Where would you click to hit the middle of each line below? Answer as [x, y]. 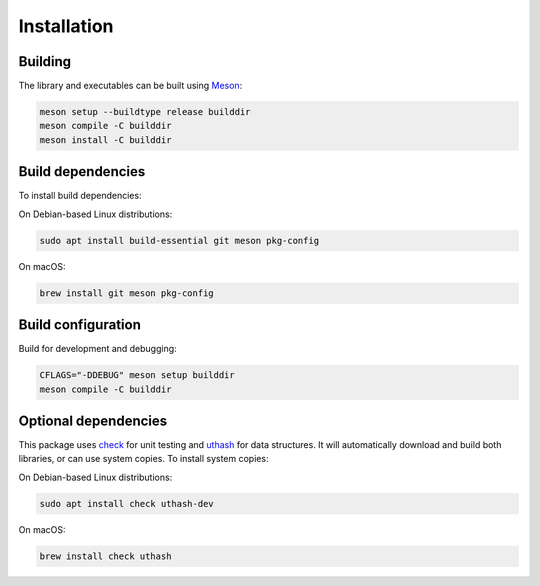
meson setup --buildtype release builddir [145, 112]
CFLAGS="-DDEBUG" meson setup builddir [137, 375]
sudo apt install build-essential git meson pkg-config [179, 240]
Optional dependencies [93, 420]
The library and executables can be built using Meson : [130, 86]
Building [45, 61]
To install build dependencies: [80, 196]
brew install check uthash [105, 556]
